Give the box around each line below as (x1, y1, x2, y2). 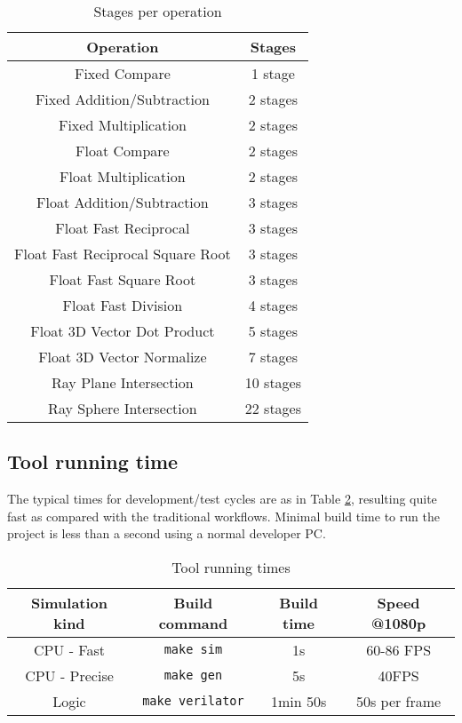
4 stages (248, 295, 299, 315)
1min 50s (270, 690, 327, 711)
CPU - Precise (25, 664, 114, 686)
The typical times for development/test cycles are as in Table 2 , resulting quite (7, 489, 437, 508)
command (158, 612, 228, 633)
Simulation (30, 592, 108, 613)
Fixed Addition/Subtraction (35, 89, 210, 109)
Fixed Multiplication (58, 115, 187, 135)
